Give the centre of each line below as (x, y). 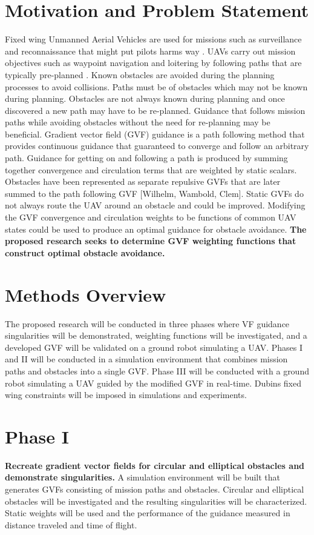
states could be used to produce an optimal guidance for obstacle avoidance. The (156, 229)
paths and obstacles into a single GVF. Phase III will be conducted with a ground (157, 371)
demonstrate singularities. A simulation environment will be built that (143, 477)
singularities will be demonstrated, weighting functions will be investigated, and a (156, 335)
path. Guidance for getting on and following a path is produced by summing (146, 158)
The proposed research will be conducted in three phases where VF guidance (147, 323)
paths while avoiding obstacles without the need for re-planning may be (138, 122)
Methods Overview (86, 294)
